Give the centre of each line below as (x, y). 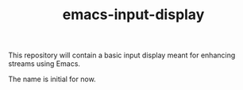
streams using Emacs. (44, 64)
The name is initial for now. (52, 79)
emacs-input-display (133, 15)
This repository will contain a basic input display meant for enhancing (122, 55)
